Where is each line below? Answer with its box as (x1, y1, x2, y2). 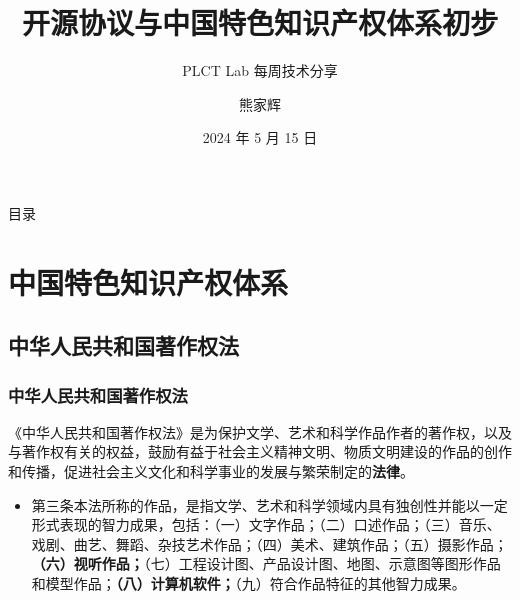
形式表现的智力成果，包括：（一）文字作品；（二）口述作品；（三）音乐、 (31, 514, 501, 535)
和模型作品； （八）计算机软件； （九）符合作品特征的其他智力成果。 (31, 573, 466, 594)
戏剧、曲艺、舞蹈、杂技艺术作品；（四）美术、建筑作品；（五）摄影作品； (31, 533, 508, 554)
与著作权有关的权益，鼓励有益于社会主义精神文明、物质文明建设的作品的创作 (8, 441, 512, 462)
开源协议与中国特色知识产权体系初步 (21, 2, 498, 43)
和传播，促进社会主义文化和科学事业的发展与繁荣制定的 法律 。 (8, 461, 414, 482)
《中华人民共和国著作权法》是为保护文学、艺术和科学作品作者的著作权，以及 (8, 421, 512, 442)
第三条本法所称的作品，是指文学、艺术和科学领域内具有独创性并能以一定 (31, 494, 508, 515)
